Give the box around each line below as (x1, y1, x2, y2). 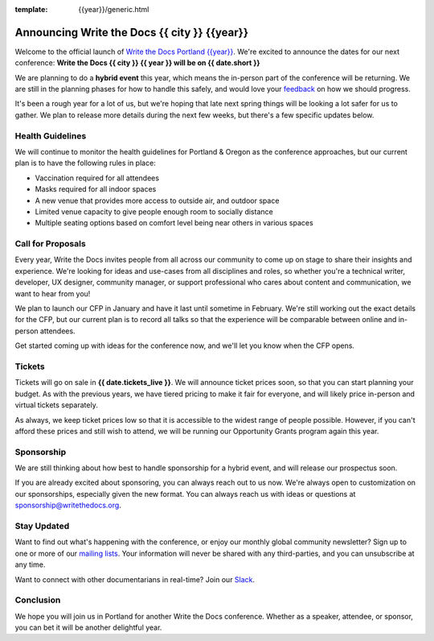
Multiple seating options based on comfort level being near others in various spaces (35, 218, 313, 228)
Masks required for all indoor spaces (35, 184, 157, 194)
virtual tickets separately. (14, 400, 98, 410)
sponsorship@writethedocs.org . (14, 500, 122, 511)
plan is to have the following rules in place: (14, 158, 156, 168)
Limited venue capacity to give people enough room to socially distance (35, 206, 273, 217)
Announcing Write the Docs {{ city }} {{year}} (14, 25, 249, 39)
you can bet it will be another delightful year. (14, 622, 162, 632)
